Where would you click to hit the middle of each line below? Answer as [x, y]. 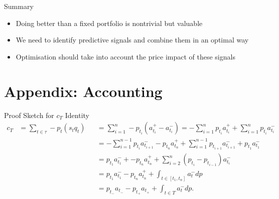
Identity [77, 115]
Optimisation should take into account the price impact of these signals [125, 56]
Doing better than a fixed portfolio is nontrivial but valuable [109, 23]
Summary [19, 6]
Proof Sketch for [29, 115]
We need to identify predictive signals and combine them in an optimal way [132, 40]
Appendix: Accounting [83, 91]
